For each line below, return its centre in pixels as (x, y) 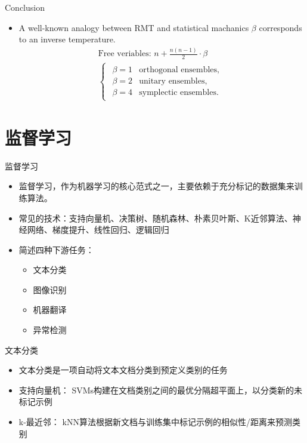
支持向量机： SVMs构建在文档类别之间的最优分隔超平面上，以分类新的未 (161, 390)
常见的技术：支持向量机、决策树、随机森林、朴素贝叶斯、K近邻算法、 (156, 218)
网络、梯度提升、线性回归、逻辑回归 (98, 230)
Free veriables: (125, 54)
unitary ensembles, (173, 81)
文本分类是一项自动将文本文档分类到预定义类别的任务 (123, 370)
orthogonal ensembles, (179, 70)
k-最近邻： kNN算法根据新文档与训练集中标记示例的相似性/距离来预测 (155, 422)
